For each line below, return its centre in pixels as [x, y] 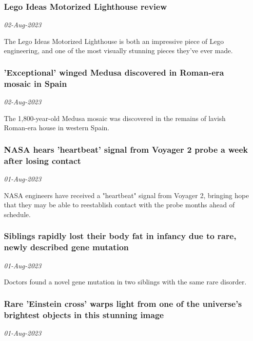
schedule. [17, 214]
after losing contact [43, 160]
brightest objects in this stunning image [84, 314]
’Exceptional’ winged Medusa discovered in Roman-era [114, 72]
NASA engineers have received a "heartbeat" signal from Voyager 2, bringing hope [126, 195]
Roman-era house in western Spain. [57, 128]
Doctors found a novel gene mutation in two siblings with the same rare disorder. [125, 282]
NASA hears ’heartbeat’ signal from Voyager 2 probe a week [126, 149]
